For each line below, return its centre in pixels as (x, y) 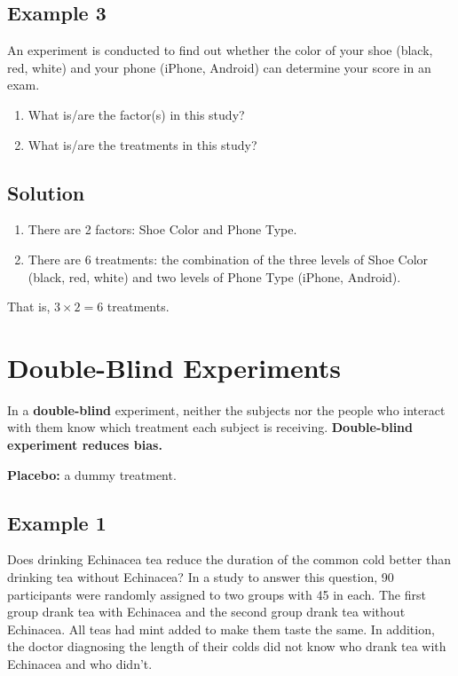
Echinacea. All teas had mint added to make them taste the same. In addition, (221, 629)
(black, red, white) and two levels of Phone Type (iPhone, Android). (214, 276)
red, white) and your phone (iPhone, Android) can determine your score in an (219, 67)
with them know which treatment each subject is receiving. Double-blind (210, 427)
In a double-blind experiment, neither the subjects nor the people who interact (226, 409)
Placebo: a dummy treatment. (92, 474)
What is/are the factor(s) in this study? (136, 114)
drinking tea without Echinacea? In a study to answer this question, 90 (201, 577)
